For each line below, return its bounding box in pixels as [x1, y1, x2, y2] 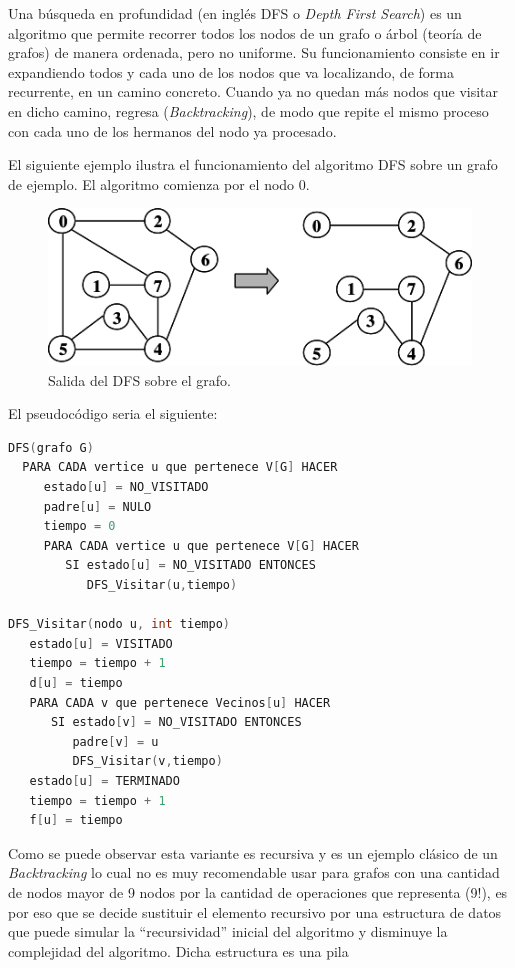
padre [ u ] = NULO [43, 499, 152, 514]
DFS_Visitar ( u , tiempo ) [86, 578, 238, 593]
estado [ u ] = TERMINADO [29, 773, 180, 788]
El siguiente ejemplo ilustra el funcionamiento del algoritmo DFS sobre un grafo [8, 154, 498, 175]
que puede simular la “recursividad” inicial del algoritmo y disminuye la [8, 921, 448, 942]
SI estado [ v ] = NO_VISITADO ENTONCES [50, 715, 302, 730]
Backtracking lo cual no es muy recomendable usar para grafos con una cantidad [8, 862, 500, 883]
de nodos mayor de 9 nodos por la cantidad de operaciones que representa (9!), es [8, 881, 508, 902]
